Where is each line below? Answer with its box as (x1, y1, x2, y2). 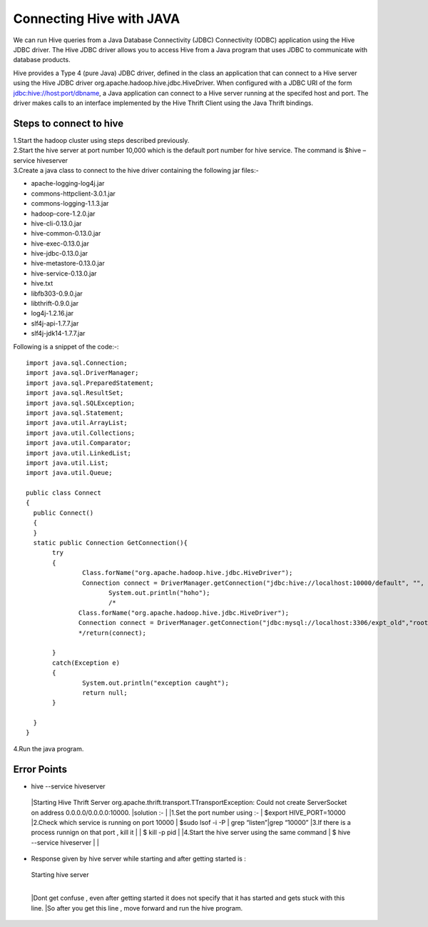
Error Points (13, 763, 68, 775)
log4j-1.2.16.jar (31, 309, 74, 318)
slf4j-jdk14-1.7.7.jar (31, 329, 86, 338)
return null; (82, 688, 128, 696)
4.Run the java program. (13, 744, 84, 753)
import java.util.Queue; (26, 468, 113, 477)
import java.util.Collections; (26, 429, 136, 437)
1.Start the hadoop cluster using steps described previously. (13, 136, 190, 144)
